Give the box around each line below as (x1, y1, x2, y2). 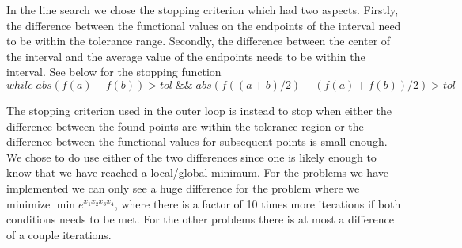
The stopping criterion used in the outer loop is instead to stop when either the (6, 101, 392, 118)
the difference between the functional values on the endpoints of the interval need (6, 17, 401, 33)
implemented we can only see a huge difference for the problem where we (6, 179, 360, 196)
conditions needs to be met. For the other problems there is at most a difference (6, 211, 394, 227)
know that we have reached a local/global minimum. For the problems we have (6, 164, 388, 181)
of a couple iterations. (6, 226, 112, 242)
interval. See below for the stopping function (6, 63, 222, 80)
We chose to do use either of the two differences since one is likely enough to (6, 148, 377, 165)
